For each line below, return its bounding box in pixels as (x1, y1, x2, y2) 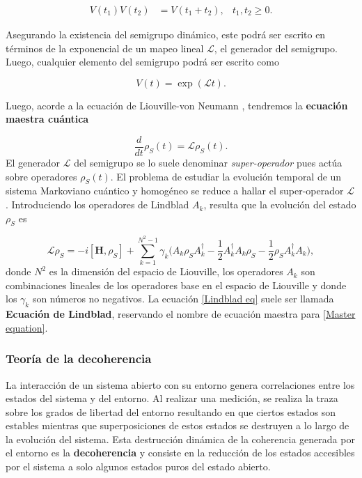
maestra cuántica (6, 111, 89, 126)
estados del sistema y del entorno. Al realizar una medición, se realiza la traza (6, 391, 338, 406)
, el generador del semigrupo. (214, 40, 338, 55)
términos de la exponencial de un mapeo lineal (6, 40, 204, 55)
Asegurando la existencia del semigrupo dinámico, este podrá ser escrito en (6, 27, 326, 42)
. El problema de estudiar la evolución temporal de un (110, 169, 342, 183)
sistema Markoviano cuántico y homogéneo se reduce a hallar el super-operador (6, 183, 344, 198)
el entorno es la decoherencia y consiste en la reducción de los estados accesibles (6, 445, 355, 460)
